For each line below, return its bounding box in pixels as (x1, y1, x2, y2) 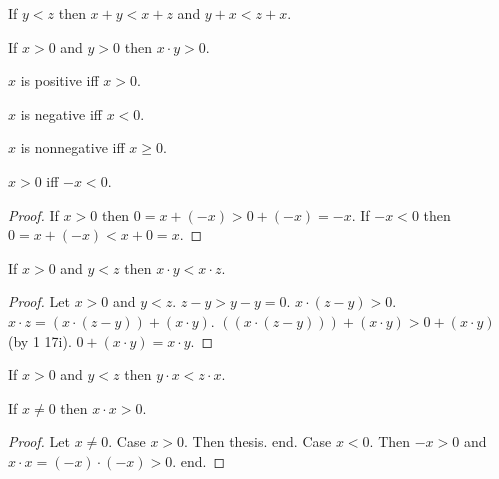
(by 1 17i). (8, 330, 72, 351)
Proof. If (8, 204, 59, 225)
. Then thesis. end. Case (184, 431, 332, 452)
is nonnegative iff (20, 137, 125, 158)
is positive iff (20, 70, 99, 91)
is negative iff (20, 103, 103, 124)
